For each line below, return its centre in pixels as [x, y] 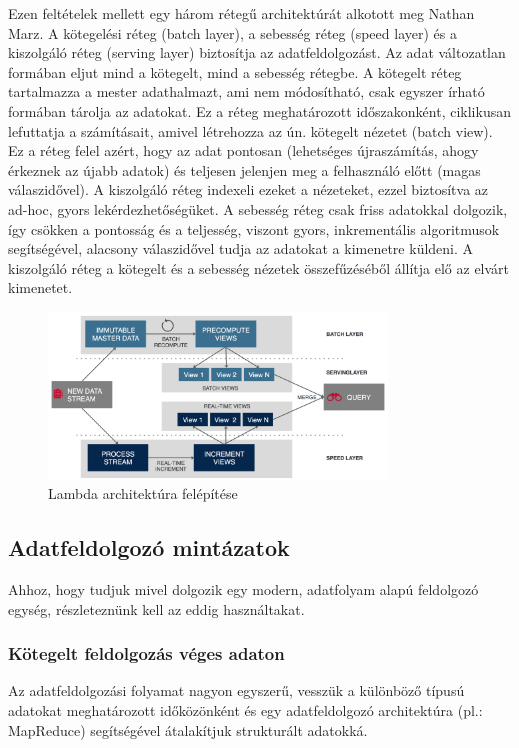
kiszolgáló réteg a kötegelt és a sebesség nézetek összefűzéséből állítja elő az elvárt [259, 267]
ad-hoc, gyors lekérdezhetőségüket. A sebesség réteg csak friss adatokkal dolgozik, [258, 208]
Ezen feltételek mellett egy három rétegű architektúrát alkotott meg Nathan [241, 13]
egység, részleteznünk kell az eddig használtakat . [156, 608]
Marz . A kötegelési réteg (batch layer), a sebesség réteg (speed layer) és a [232, 32]
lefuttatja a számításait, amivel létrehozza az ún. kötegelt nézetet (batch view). [250, 130]
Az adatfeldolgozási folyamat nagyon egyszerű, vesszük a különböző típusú [236, 690]
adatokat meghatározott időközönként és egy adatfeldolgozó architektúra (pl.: [245, 710]
